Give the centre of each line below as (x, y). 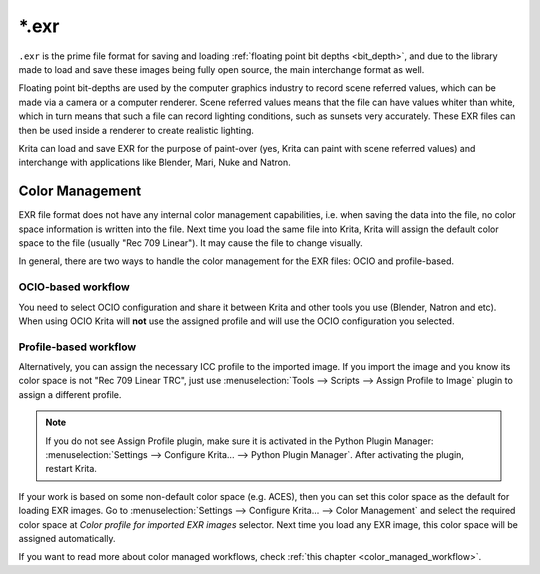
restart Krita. (71, 469)
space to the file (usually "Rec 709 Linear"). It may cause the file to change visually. (191, 242)
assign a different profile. (70, 394)
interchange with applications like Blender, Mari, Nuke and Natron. (155, 162)
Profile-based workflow (77, 347)
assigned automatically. (67, 538)
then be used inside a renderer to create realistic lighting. (136, 130)
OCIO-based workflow (74, 287)
